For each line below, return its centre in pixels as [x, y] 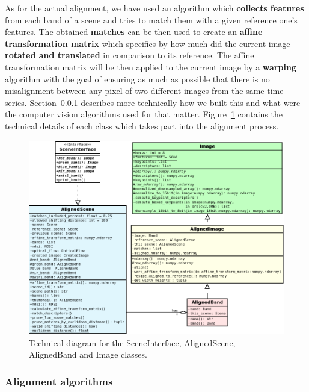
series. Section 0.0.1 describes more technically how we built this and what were [153, 102]
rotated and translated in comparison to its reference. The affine [130, 55]
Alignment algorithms [59, 381]
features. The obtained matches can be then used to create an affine [134, 32]
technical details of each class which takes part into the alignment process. [142, 126]
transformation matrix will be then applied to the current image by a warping [151, 67]
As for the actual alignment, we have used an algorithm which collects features [154, 8]
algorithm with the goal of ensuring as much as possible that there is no [137, 79]
